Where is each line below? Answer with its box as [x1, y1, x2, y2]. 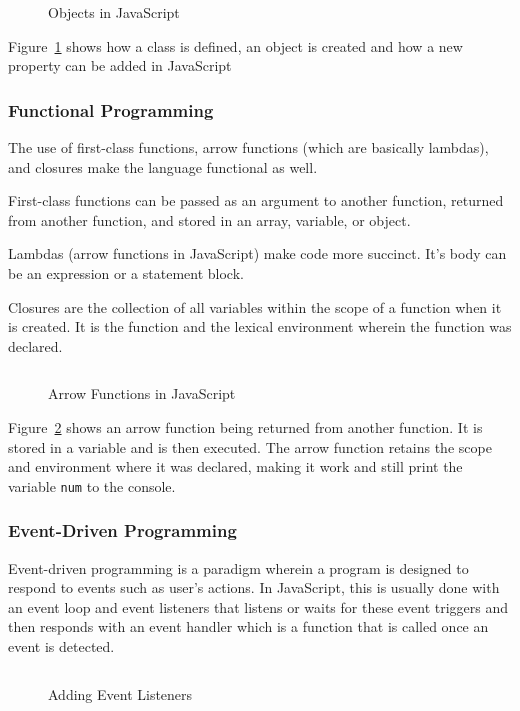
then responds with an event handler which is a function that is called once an [8, 616, 489, 637]
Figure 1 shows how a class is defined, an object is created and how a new [8, 35, 463, 56]
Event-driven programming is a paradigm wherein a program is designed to [8, 557, 469, 578]
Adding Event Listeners [48, 683, 193, 704]
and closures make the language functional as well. [8, 156, 318, 177]
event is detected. [8, 635, 115, 656]
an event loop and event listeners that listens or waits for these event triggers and [8, 596, 509, 617]
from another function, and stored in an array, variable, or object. [8, 209, 411, 230]
